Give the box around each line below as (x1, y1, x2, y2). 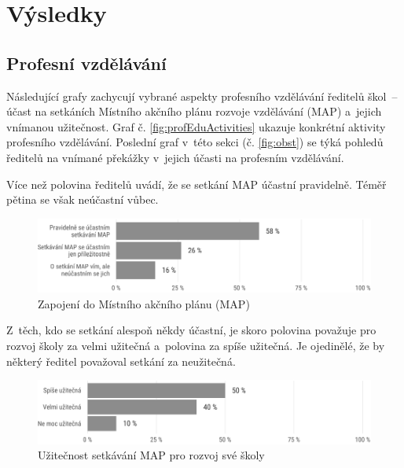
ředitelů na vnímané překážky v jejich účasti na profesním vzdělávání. (6, 149, 344, 165)
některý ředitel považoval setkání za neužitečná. (6, 352, 236, 369)
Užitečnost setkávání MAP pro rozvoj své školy (38, 447, 265, 463)
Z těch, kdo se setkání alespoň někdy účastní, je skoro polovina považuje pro (6, 322, 376, 338)
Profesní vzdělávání (6, 50, 167, 75)
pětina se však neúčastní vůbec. (6, 191, 159, 208)
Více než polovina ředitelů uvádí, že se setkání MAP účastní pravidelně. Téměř (6, 175, 387, 192)
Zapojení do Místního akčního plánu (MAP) (38, 295, 250, 311)
